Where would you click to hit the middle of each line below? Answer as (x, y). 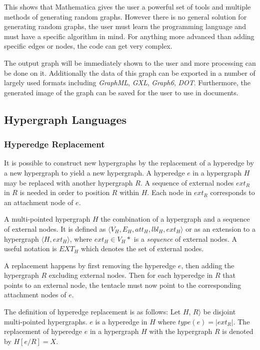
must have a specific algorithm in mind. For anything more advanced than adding (129, 36)
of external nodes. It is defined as (55, 228)
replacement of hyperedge (43, 331)
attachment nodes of (35, 295)
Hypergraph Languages (65, 119)
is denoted (238, 331)
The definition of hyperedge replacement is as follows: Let (92, 312)
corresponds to (232, 192)
